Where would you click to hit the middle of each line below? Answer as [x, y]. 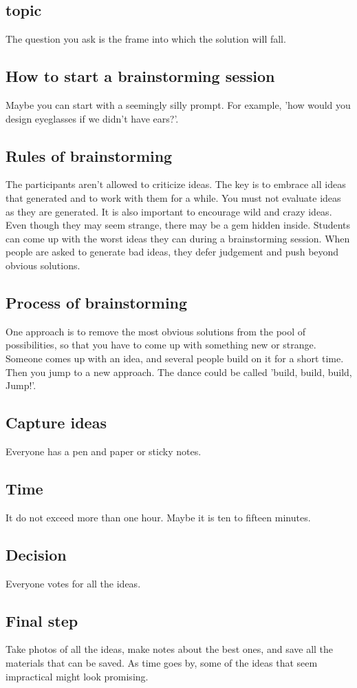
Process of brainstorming [97, 302]
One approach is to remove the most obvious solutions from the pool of [156, 331]
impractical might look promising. [77, 676]
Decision [36, 554]
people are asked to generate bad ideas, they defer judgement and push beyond [172, 252]
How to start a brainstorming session [140, 76]
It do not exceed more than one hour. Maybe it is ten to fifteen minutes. [158, 517]
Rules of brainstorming [89, 155]
